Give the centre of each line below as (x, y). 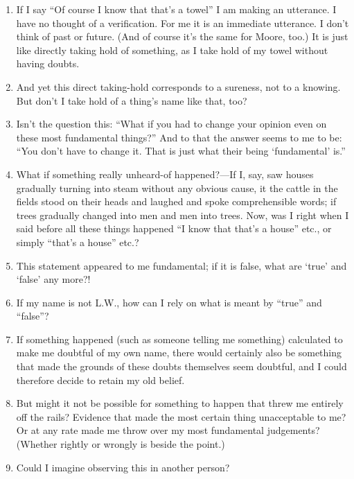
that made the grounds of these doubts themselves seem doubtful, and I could (182, 366)
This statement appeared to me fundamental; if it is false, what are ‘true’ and (182, 265)
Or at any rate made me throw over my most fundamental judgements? (168, 430)
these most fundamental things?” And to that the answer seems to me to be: (179, 137)
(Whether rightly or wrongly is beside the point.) (121, 444)
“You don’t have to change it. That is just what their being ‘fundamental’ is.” (181, 151)
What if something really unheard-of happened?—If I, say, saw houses (165, 174)
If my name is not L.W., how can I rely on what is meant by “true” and (169, 302)
